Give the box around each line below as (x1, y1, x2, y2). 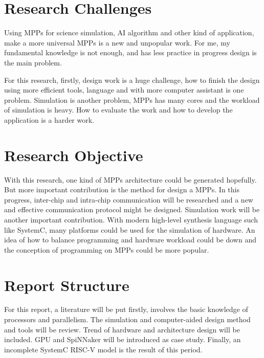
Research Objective (4, 144, 143, 165)
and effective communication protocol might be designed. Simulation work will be (4, 204, 260, 215)
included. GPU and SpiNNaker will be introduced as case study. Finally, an (4, 334, 241, 345)
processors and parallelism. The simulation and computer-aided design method (4, 314, 251, 325)
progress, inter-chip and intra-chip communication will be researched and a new (4, 194, 253, 205)
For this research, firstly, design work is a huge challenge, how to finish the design (4, 74, 260, 85)
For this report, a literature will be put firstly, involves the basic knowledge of (4, 304, 248, 315)
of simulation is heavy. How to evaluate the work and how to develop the (4, 104, 233, 115)
